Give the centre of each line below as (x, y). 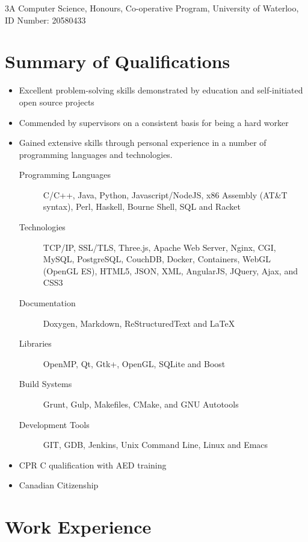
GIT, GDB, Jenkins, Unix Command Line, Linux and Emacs (156, 445)
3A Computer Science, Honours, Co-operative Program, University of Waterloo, (152, 8)
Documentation (47, 303)
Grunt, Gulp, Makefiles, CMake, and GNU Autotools (141, 404)
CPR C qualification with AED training (93, 465)
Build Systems (45, 384)
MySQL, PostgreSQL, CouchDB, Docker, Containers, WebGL (157, 259)
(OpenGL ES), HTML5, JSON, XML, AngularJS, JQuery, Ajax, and (170, 270)
